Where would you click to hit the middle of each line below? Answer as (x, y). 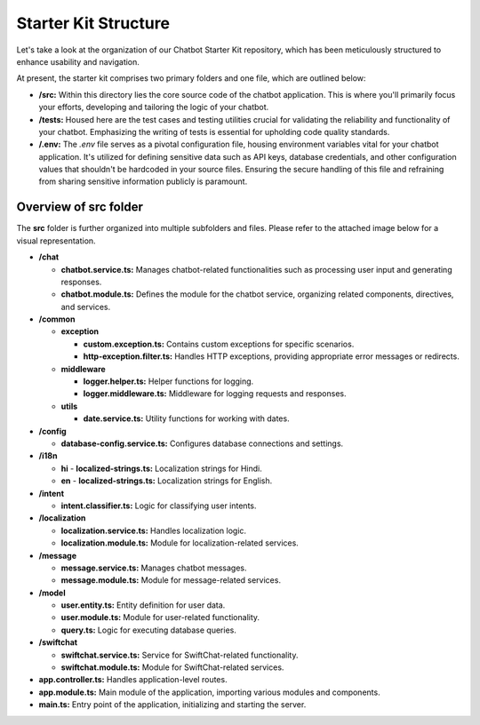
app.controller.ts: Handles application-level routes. (133, 680)
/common (57, 319)
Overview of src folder (80, 207)
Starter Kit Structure (93, 23)
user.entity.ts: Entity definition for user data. (143, 605)
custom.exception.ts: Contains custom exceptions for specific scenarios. (219, 344)
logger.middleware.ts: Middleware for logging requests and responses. (215, 394)
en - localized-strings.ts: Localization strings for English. (167, 481)
